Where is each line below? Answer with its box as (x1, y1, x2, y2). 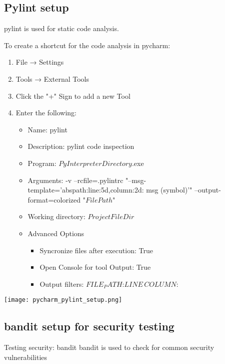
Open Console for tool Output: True (39, 262, 151, 272)
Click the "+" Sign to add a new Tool (15, 90, 130, 101)
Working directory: (27, 211, 85, 222)
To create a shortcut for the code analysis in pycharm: (4, 40, 170, 50)
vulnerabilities (4, 351, 47, 362)
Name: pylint (27, 124, 67, 134)
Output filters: (39, 278, 84, 289)
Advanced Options (27, 228, 84, 238)
